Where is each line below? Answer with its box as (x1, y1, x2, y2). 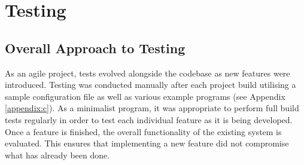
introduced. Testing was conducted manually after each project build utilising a (5, 78, 296, 91)
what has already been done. (5, 148, 110, 161)
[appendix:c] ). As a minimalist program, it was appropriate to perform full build (5, 102, 299, 114)
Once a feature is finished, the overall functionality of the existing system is (5, 125, 282, 137)
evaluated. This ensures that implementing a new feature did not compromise (5, 137, 289, 149)
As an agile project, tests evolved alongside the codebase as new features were (5, 66, 290, 79)
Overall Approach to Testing (5, 38, 186, 57)
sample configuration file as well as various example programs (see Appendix (5, 90, 285, 102)
